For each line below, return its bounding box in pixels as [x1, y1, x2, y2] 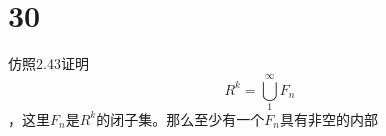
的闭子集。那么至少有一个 [96, 108, 265, 129]
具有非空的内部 [279, 108, 378, 129]
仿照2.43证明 [8, 53, 89, 74]
